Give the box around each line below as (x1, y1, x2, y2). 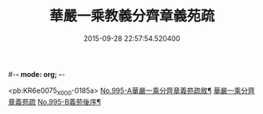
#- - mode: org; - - (8, 69, 65, 79)
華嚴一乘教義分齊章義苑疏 (49, 7, 214, 25)
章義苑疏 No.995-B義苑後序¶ (8, 97, 101, 106)
